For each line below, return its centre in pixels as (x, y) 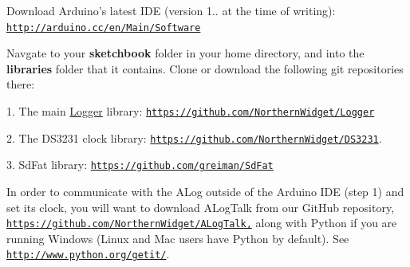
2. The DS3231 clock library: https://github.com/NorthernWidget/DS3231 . (194, 137)
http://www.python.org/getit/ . (88, 254)
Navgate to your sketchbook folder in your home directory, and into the (185, 53)
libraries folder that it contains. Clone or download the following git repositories (205, 68)
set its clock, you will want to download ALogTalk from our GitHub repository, (201, 207)
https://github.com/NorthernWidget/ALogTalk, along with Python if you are (202, 223)
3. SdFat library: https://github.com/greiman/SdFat (140, 165)
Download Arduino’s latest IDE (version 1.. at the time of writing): (171, 10)
